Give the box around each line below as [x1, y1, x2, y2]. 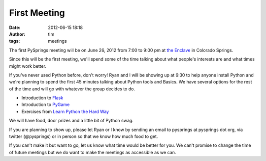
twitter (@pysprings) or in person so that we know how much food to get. [9, 134, 158, 139]
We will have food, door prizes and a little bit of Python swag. [9, 118, 134, 124]
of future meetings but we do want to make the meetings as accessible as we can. [9, 149, 176, 155]
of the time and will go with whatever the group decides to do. [9, 86, 135, 92]
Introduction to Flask [21, 95, 64, 101]
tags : [9, 38, 20, 44]
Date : [9, 25, 21, 30]
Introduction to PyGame [21, 102, 70, 107]
